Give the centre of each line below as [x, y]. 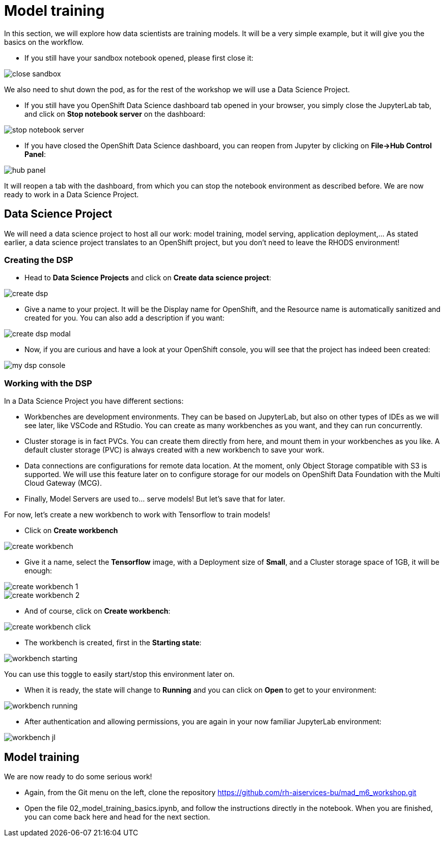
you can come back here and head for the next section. [117, 817]
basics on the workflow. [44, 42]
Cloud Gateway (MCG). [63, 483]
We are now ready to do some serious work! [78, 776]
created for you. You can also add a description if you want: [124, 318]
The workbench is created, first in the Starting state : [113, 643]
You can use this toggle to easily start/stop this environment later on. [119, 674]
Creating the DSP [39, 260]
